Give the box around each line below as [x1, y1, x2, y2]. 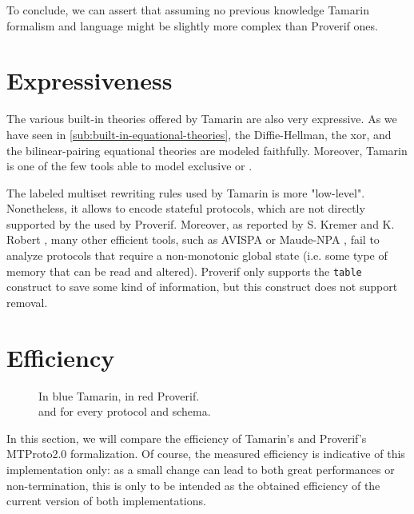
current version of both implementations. [6, 492, 206, 509]
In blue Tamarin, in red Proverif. [38, 387, 200, 404]
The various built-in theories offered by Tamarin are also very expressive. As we [6, 110, 397, 127]
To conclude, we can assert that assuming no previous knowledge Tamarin [6, 2, 369, 18]
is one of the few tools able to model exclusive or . [6, 157, 253, 174]
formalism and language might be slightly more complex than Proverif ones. [6, 17, 378, 34]
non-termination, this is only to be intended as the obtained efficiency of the [6, 476, 380, 493]
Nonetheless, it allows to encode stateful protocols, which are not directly [6, 200, 365, 217]
